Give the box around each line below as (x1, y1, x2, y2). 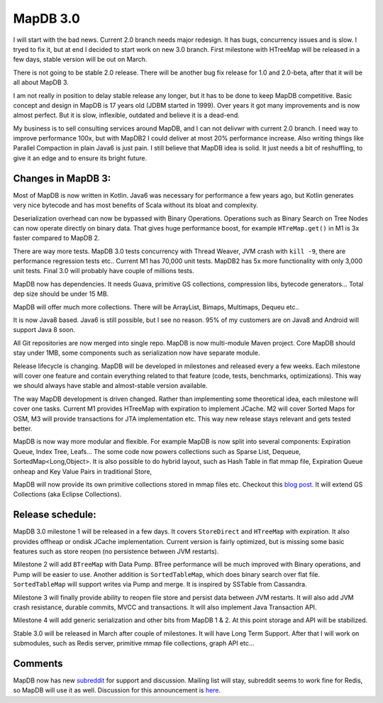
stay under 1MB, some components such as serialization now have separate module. (13, 348, 260, 358)
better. (13, 424, 33, 433)
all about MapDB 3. (13, 78, 69, 87)
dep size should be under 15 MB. (13, 289, 109, 298)
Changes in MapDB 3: (13, 172, 111, 184)
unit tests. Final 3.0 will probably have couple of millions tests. (13, 267, 194, 275)
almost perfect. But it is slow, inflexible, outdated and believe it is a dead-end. (13, 111, 240, 120)
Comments (13, 657, 63, 670)
